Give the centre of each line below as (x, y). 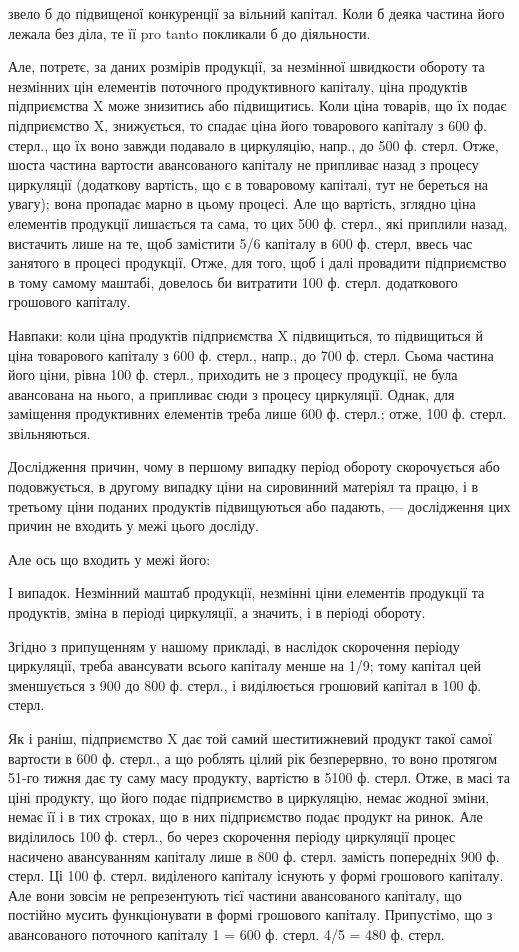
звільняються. (49, 432)
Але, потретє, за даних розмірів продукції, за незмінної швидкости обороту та (246, 66)
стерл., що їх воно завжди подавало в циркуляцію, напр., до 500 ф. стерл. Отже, (253, 144)
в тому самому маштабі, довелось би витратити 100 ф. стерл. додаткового (233, 281)
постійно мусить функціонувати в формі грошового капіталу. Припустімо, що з (250, 914)
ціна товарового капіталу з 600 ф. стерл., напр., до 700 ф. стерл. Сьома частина (251, 354)
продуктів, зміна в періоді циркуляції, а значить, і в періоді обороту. (217, 612)
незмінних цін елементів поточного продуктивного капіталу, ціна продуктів (238, 85)
